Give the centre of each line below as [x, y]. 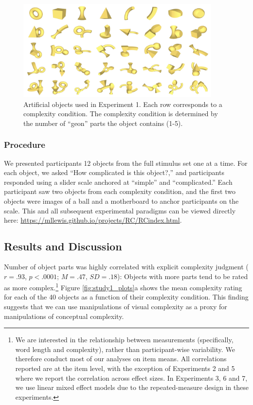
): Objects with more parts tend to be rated [183, 276]
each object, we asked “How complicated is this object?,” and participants [114, 172]
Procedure [25, 145]
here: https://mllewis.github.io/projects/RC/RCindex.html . [93, 220]
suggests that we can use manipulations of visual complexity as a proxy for [116, 306]
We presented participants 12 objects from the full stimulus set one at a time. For [126, 163]
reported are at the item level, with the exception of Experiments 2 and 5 [125, 368]
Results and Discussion [63, 246]
